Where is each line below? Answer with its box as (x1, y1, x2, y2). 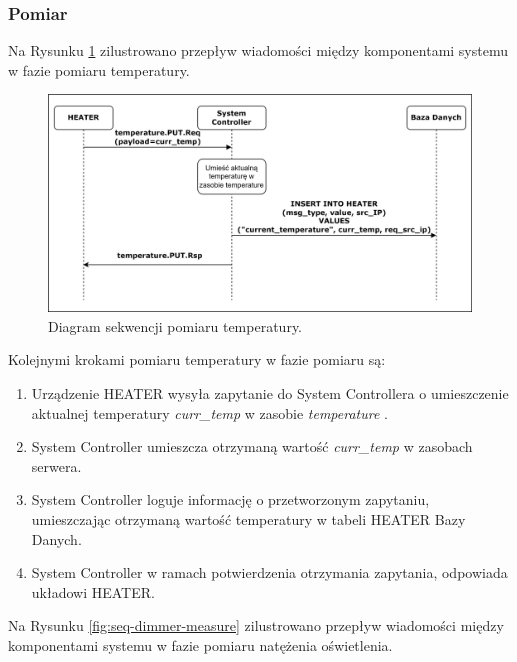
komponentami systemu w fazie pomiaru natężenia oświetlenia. (8, 634, 393, 655)
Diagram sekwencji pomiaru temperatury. (48, 315, 303, 336)
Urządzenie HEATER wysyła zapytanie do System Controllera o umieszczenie (31, 382, 509, 403)
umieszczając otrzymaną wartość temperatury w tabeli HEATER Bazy (31, 508, 466, 529)
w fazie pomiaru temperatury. (8, 59, 190, 80)
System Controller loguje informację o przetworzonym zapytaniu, (31, 489, 430, 510)
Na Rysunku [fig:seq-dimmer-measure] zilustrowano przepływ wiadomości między (8, 615, 504, 636)
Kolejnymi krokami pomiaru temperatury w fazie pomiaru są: (8, 349, 386, 370)
